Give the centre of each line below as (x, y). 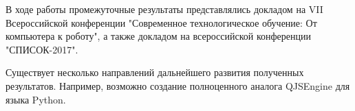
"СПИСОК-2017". (42, 49)
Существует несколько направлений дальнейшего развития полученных (155, 72)
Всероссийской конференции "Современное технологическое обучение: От (161, 22)
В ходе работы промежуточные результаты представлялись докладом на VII (164, 9)
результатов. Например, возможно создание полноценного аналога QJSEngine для (178, 85)
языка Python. (36, 99)
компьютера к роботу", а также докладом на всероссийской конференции (158, 36)
